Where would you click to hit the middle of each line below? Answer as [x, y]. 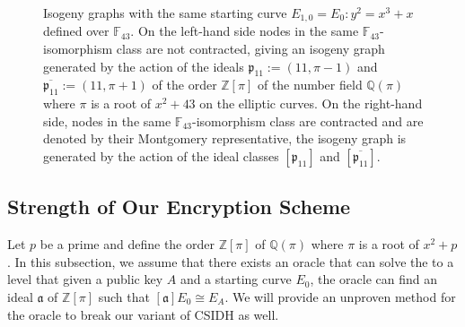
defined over [76, 31]
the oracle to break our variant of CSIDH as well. [143, 314]
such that [124, 297]
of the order [184, 85]
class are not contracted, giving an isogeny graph [250, 49]
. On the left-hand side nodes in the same [245, 31]
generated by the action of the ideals [144, 66]
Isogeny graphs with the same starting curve [165, 13]
